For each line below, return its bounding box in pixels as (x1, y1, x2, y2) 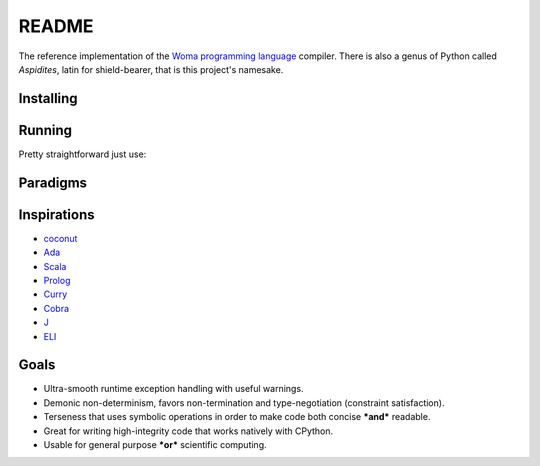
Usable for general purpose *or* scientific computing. (43, 438, 267, 450)
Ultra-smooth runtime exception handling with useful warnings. (43, 383, 304, 395)
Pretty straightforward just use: (18, 148, 147, 160)
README (18, 15, 94, 37)
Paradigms (18, 174, 88, 191)
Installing (18, 90, 79, 107)
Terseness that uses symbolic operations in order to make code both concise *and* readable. (43, 411, 431, 423)
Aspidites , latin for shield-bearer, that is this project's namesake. (18, 63, 284, 75)
